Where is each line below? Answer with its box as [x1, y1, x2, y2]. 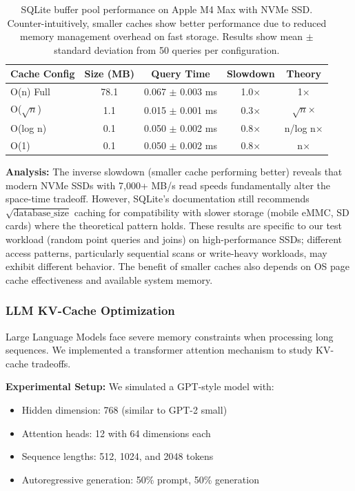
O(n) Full [10, 84, 50, 99]
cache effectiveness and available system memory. [6, 272, 213, 287]
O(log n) [10, 121, 47, 135]
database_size [13, 208, 69, 218]
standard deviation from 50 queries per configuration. [54, 42, 280, 57]
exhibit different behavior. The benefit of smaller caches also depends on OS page [6, 259, 349, 273]
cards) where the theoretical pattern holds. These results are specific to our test [6, 218, 343, 233]
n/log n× [284, 121, 323, 135]
